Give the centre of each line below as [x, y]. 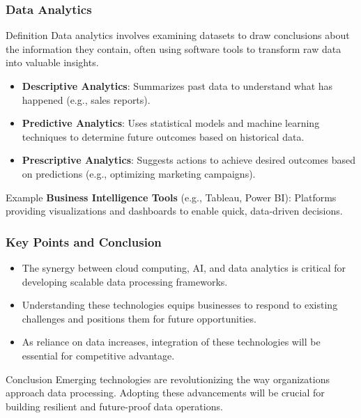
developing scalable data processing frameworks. [125, 281]
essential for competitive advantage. [98, 355]
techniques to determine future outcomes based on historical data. [163, 136]
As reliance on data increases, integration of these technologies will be [171, 342]
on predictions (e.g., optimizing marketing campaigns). [139, 173]
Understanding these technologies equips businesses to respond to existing [180, 305]
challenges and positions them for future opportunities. [139, 318]
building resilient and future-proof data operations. [114, 406]
